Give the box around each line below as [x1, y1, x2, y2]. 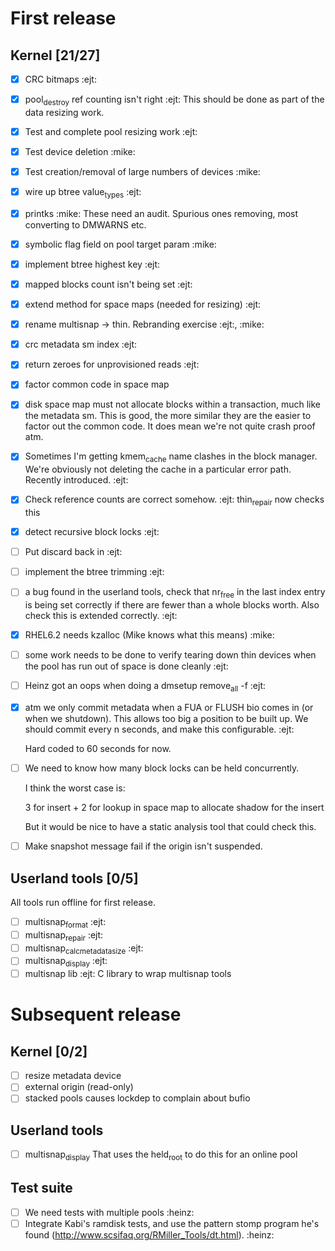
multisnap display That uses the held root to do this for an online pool [24, 1148, 298, 1163]
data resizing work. [24, 106, 105, 118]
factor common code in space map [24, 378, 170, 391]
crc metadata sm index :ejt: [24, 338, 138, 351]
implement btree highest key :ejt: [24, 258, 161, 270]
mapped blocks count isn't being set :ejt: [24, 278, 193, 291]
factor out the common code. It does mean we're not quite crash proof [24, 420, 316, 432]
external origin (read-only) [24, 1081, 134, 1093]
